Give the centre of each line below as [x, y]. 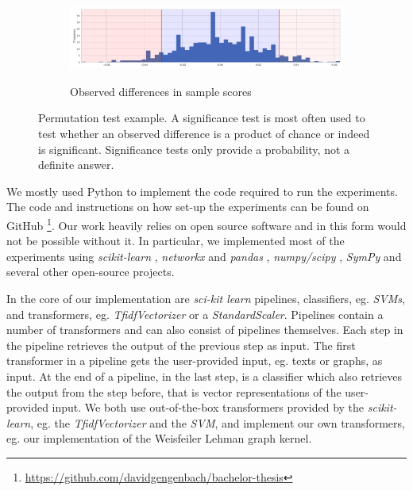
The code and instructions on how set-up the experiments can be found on [188, 207]
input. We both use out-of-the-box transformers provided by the [208, 407]
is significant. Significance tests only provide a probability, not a [194, 149]
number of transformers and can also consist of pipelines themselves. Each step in [205, 330]
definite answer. [76, 165]
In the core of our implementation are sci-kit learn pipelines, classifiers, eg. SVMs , [206, 299]
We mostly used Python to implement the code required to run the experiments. [202, 191]
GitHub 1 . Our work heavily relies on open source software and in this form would [206, 224]
